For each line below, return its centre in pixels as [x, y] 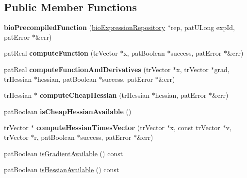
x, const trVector [195, 127]
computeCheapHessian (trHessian [94, 95]
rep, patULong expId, [203, 27]
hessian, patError [181, 95]
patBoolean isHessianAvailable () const [62, 170]
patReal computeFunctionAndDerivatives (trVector [87, 69]
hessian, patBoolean [67, 79]
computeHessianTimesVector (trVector [100, 127]
